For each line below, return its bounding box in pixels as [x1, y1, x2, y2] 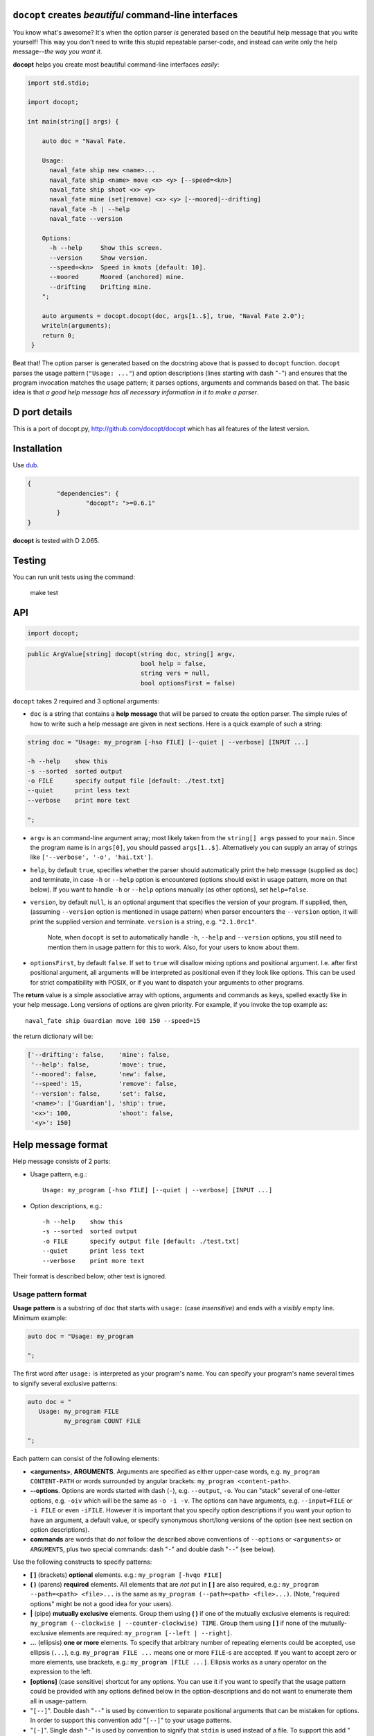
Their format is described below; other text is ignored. [12, 1272, 167, 1280]
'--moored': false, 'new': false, [31, 1070, 166, 1078]
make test [30, 589, 59, 597]
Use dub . [12, 461, 39, 469]
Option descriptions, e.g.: [30, 1201, 103, 1210]
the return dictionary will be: [12, 1032, 93, 1041]
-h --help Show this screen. [49, 244, 163, 252]
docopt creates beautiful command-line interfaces [12, 9, 238, 21]
